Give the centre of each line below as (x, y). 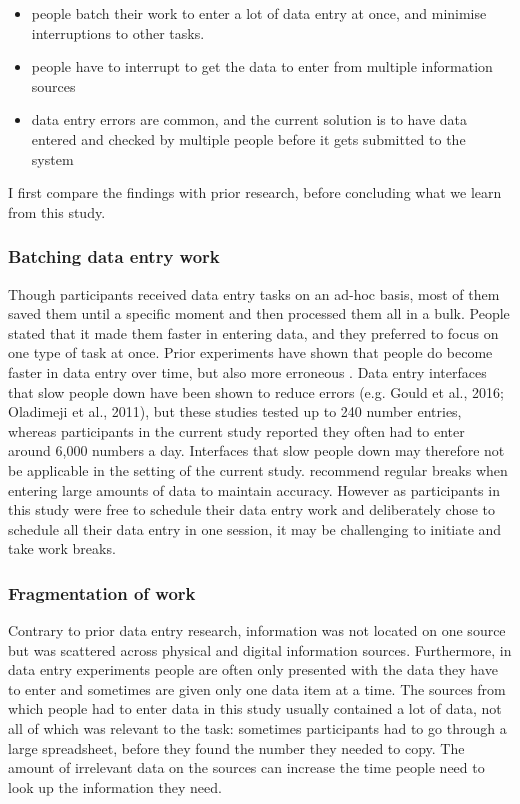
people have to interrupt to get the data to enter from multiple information (262, 66)
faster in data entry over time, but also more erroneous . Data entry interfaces (247, 371)
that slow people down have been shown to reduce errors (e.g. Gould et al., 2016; (256, 391)
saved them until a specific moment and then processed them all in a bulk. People (259, 313)
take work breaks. (62, 548)
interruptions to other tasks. (118, 32)
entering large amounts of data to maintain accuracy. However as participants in (254, 489)
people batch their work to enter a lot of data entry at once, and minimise (259, 13)
